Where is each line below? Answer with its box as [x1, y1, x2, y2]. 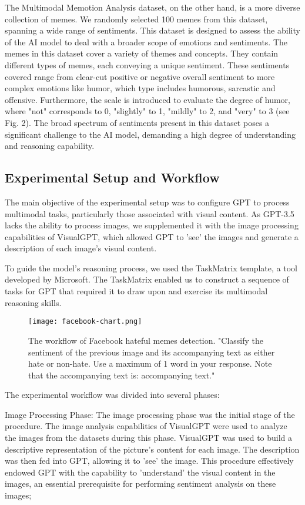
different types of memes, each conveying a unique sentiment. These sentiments [5, 58, 290, 71]
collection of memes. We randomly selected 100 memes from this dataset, [5, 12, 268, 25]
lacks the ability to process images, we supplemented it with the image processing [5, 219, 299, 231]
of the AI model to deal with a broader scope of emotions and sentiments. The [5, 35, 288, 48]
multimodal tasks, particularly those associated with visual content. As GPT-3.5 [5, 207, 294, 220]
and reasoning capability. [5, 139, 95, 152]
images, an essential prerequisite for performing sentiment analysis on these [5, 477, 276, 490]
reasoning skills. [5, 296, 62, 308]
